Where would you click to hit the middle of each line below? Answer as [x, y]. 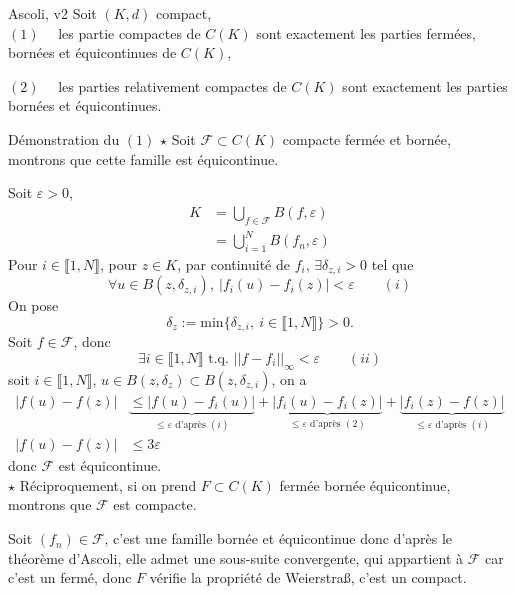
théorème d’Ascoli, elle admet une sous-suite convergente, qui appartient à [235, 557]
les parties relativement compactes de [172, 85]
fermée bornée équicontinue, [365, 484]
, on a [289, 378]
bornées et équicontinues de [92, 52]
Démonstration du [64, 138]
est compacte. [155, 504]
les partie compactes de [129, 32]
